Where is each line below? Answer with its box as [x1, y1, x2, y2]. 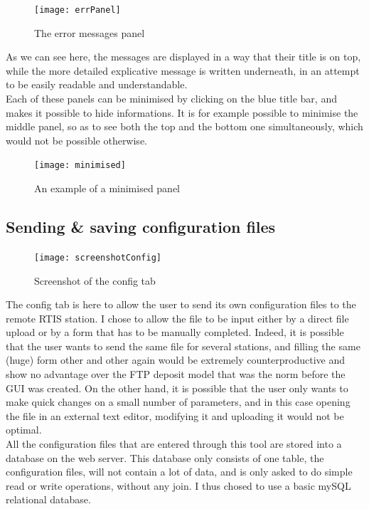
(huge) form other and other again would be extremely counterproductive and [6, 352, 346, 367]
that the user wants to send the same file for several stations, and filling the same [6, 338, 360, 353]
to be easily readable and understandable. [6, 77, 188, 92]
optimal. [6, 422, 42, 437]
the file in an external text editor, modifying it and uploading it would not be [6, 408, 344, 423]
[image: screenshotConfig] [34, 252, 161, 263]
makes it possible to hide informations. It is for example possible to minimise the [6, 105, 358, 120]
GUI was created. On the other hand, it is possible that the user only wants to [6, 380, 348, 395]
